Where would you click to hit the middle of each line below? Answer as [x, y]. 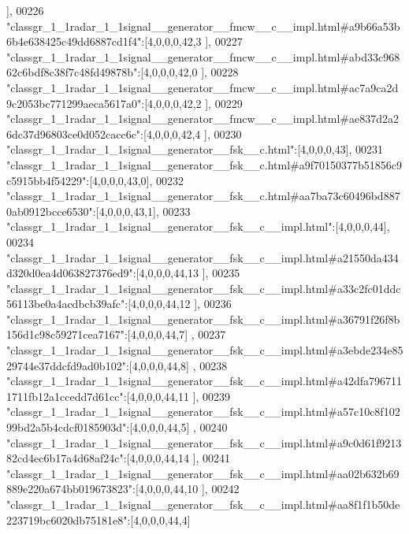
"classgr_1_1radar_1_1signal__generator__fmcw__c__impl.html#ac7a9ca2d [203, 87]
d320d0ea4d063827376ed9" [70, 273]
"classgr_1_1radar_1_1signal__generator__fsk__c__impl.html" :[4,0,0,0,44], [198, 226]
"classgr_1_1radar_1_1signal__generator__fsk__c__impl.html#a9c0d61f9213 [204, 442]
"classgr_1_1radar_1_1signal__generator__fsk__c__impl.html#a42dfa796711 [204, 381]
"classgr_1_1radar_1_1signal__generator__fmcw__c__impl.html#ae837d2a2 [203, 119]
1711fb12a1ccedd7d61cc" [65, 396]
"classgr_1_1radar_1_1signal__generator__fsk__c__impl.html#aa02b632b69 [203, 473]
